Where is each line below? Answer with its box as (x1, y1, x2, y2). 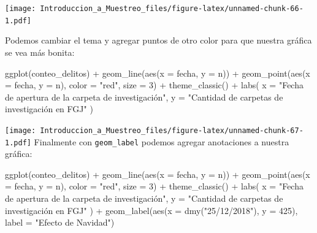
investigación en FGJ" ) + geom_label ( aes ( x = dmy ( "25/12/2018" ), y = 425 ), (5, 204, 298, 216)
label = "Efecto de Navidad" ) (5, 216, 115, 229)
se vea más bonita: (5, 45, 75, 58)
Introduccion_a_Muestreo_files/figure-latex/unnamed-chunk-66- (40, 4, 304, 13)
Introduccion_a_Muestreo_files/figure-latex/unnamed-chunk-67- (40, 126, 304, 135)
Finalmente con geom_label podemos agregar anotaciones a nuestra (34, 135, 289, 148)
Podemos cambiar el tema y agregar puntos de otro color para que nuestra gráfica (5, 34, 312, 47)
